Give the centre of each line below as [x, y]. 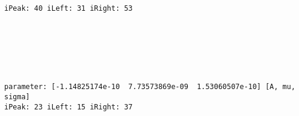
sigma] [17, 97]
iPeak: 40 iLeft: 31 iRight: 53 [68, 8]
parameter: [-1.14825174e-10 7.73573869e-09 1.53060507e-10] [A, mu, [150, 87]
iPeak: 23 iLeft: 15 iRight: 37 [68, 107]
